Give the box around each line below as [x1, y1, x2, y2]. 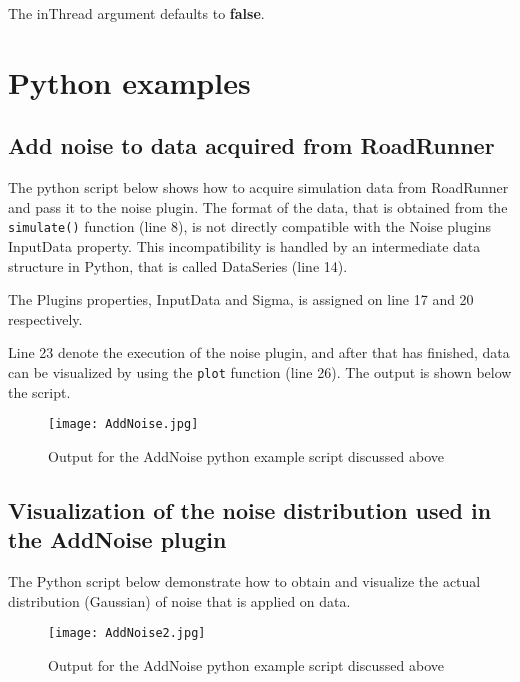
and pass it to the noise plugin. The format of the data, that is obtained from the [8, 196, 508, 217]
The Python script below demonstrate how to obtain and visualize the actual [8, 571, 481, 592]
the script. [8, 381, 71, 402]
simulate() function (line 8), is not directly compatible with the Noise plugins [8, 216, 491, 237]
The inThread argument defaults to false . [8, 3, 265, 23]
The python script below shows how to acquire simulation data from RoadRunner [8, 177, 509, 198]
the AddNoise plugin [8, 524, 227, 555]
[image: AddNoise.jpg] [48, 417, 199, 432]
